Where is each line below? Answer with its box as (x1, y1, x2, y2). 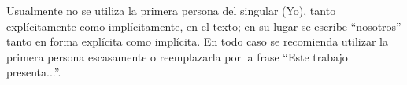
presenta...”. (6, 64, 61, 80)
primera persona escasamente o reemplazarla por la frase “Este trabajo (6, 48, 348, 65)
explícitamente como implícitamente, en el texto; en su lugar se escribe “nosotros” (6, 17, 401, 34)
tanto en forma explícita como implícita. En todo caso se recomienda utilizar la (6, 33, 389, 50)
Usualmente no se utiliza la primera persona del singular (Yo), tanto (6, 2, 336, 18)
